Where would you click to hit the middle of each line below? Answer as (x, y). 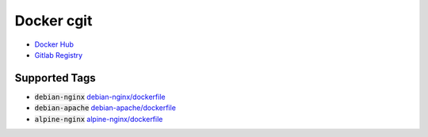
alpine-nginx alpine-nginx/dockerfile (99, 119)
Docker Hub (54, 44)
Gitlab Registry (59, 55)
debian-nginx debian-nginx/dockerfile (100, 97)
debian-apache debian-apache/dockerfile (105, 108)
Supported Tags (55, 78)
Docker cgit (53, 21)
